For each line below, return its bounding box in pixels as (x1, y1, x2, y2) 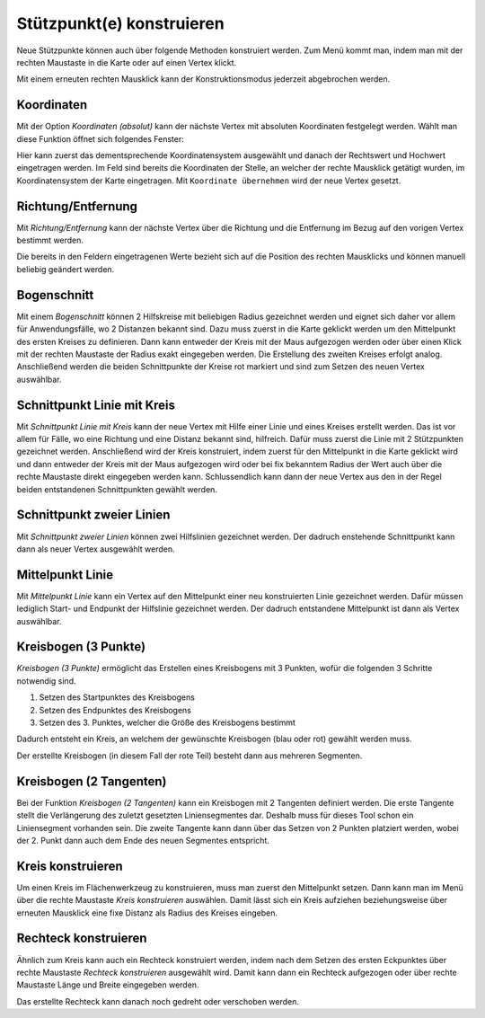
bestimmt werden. (16, 235, 84, 246)
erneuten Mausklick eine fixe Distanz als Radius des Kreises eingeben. (16, 907, 278, 918)
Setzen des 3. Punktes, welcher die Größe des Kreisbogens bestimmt (39, 717, 296, 728)
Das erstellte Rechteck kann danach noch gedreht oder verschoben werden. (16, 996, 300, 1006)
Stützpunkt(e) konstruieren (16, 13, 225, 33)
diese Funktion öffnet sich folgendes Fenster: (16, 133, 184, 144)
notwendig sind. (16, 675, 76, 686)
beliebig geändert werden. (16, 263, 115, 274)
